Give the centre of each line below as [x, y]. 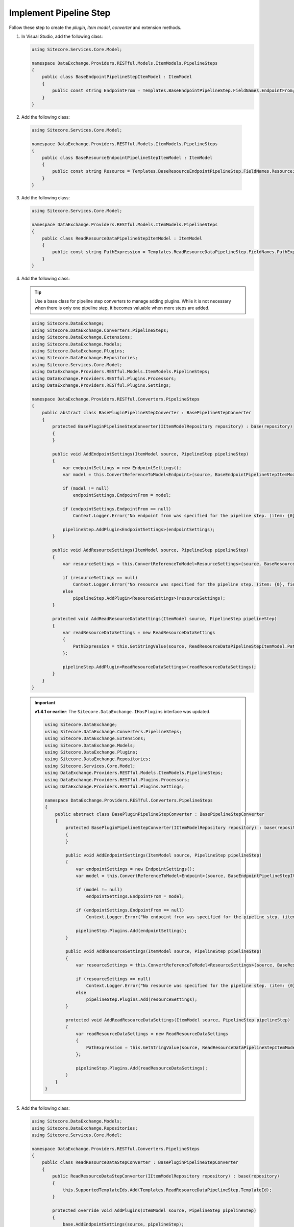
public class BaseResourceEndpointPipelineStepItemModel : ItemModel [127, 158]
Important [45, 703]
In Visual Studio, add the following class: [62, 36]
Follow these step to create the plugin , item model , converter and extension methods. [95, 27]
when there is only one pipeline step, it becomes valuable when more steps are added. [122, 308]
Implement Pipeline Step [60, 13]
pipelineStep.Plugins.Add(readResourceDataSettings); [142, 1068]
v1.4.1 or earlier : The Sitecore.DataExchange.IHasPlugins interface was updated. [122, 712]
